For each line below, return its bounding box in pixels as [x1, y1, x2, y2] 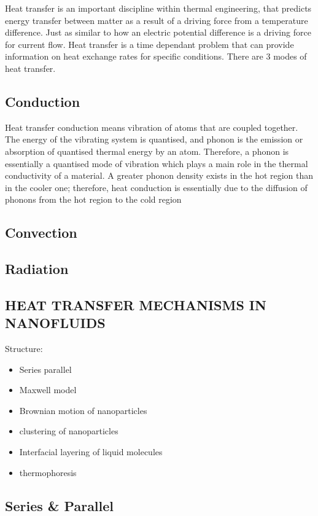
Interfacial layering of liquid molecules [19, 445, 163, 458]
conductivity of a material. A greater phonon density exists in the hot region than [5, 169, 314, 182]
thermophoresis [19, 466, 77, 479]
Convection [5, 223, 77, 242]
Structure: [5, 342, 43, 355]
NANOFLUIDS [5, 313, 106, 332]
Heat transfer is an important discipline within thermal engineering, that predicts [5, 2, 312, 14]
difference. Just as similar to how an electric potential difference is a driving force [5, 26, 311, 39]
